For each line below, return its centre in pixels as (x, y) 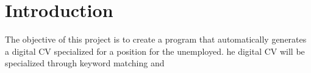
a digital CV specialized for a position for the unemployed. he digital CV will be (155, 51)
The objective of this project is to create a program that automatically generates (156, 39)
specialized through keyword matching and (85, 63)
